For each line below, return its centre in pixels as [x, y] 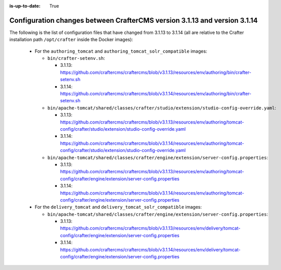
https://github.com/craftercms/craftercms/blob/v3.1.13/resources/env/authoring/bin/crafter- [156, 72]
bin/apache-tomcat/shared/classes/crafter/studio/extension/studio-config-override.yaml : [162, 108]
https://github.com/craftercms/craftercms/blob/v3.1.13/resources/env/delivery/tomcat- [150, 228]
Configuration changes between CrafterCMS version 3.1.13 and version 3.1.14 [134, 20]
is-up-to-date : [25, 6]
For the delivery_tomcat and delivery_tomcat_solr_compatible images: [118, 207]
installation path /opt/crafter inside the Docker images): [71, 40]
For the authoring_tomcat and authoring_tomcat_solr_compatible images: [121, 51]
